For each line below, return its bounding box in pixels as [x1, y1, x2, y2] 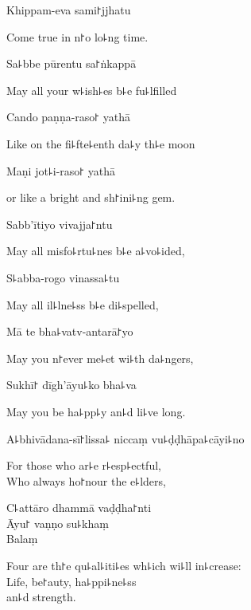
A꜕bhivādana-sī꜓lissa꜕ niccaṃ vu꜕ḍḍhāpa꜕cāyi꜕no [6, 430, 245, 447]
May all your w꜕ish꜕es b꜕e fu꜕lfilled [6, 81, 177, 98]
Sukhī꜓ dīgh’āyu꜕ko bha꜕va [6, 376, 137, 393]
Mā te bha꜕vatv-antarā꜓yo [6, 323, 133, 340]
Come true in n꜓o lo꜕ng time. [6, 28, 149, 45]
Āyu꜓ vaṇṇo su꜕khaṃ [6, 514, 109, 531]
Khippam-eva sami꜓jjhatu [6, 2, 131, 18]
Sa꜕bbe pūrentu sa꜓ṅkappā [6, 55, 137, 72]
